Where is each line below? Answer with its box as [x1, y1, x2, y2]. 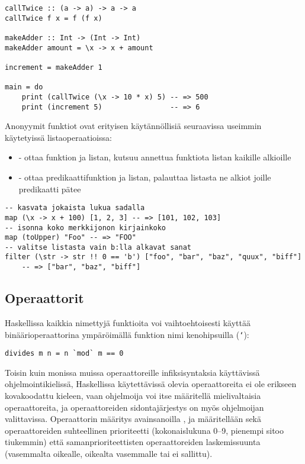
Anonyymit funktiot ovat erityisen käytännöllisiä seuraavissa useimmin [5, 120, 262, 132]
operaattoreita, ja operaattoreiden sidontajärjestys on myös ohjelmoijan [5, 401, 264, 413]
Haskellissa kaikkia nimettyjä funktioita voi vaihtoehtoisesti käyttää [5, 316, 251, 328]
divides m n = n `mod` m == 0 [5, 349, 124, 358]
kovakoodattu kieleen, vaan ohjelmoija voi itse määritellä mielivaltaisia [5, 389, 261, 402]
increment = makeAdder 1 [5, 63, 102, 72]
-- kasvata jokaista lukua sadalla [5, 204, 145, 212]
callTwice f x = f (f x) [5, 14, 102, 22]
